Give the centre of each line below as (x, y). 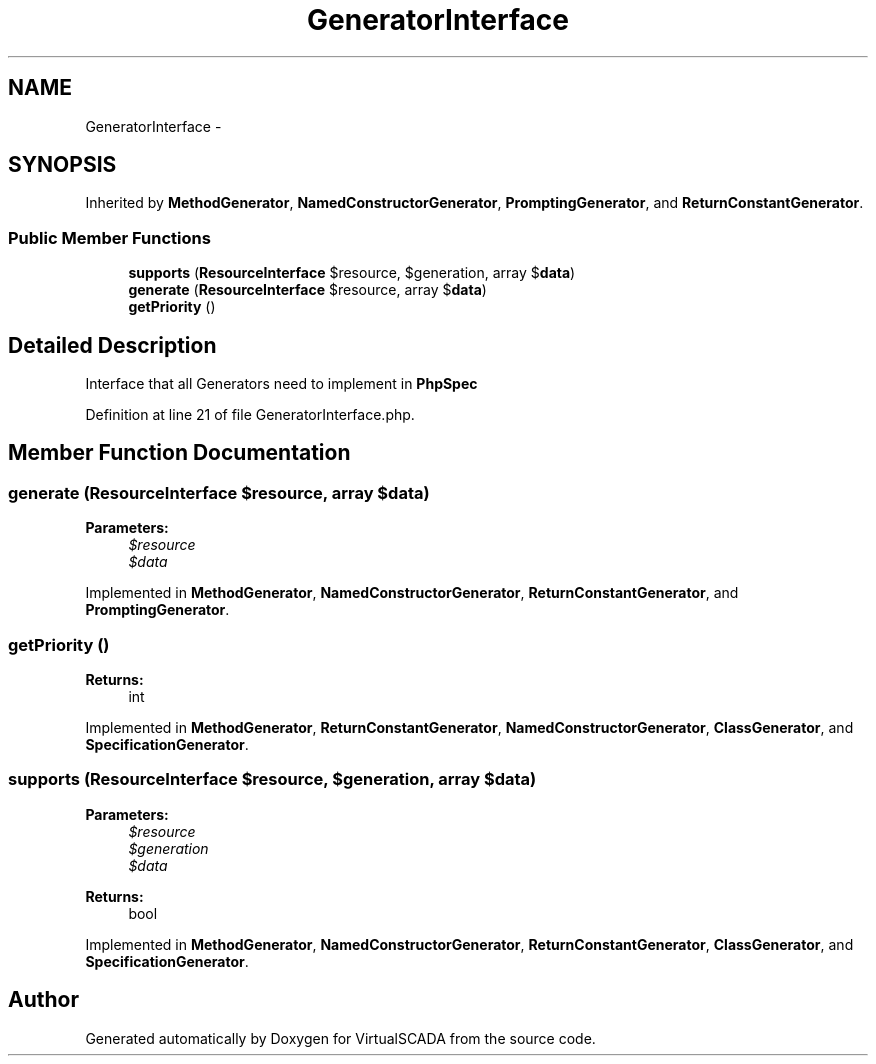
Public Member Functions (109, 237)
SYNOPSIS (62, 165)
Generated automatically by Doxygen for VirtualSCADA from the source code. (340, 1038)
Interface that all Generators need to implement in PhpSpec (281, 384)
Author (43, 1000)
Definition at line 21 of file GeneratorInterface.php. (250, 415)
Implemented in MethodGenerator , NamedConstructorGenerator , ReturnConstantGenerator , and (412, 593)
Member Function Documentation (179, 453)
